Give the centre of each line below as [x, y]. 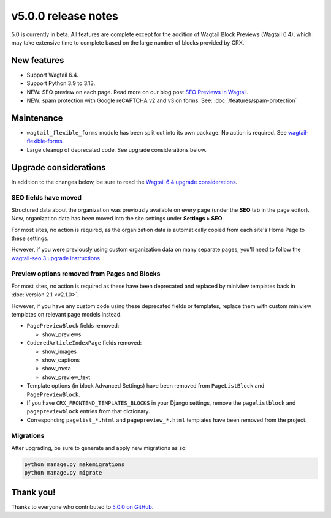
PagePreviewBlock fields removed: [73, 326]
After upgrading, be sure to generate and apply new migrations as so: [99, 448]
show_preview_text [66, 377]
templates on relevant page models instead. [67, 315]
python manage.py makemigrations [74, 464]
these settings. [30, 238]
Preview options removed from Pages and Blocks [86, 274]
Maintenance [37, 118]
